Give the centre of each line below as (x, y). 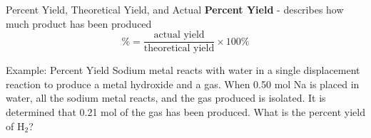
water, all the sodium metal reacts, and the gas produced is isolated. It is (166, 98)
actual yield (179, 35)
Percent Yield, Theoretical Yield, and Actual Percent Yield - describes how (175, 9)
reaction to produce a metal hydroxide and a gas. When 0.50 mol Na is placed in (183, 84)
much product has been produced (79, 23)
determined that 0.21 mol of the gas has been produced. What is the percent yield (185, 112)
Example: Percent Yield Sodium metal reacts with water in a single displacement (183, 70)
